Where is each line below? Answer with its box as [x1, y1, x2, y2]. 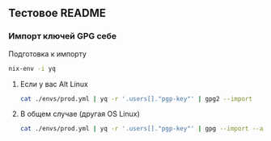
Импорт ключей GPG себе [8, 31, 117, 42]
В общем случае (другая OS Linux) [19, 109, 140, 119]
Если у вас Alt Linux [19, 79, 89, 89]
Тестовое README [8, 6, 107, 20]
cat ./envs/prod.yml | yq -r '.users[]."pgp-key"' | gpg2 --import [19, 94, 253, 103]
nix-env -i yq [8, 64, 57, 73]
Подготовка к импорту [8, 48, 87, 59]
